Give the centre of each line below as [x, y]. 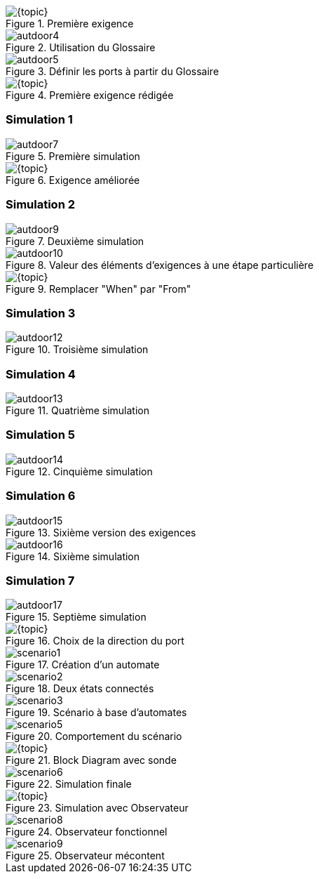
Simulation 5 [40, 435]
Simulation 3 [41, 313]
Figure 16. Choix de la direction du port [95, 641]
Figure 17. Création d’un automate [83, 665]
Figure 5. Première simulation [73, 156]
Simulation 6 [41, 496]
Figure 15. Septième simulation [76, 617]
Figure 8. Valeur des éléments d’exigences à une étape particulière [160, 265]
